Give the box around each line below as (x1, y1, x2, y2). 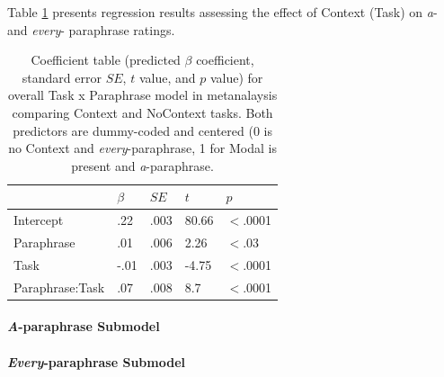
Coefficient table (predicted (31, 50, 181, 69)
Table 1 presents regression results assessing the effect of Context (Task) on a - (7, 3, 438, 21)
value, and (138, 67, 196, 86)
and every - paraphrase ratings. (7, 20, 175, 39)
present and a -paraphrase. (71, 156, 214, 175)
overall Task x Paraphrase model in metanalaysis (7, 85, 278, 104)
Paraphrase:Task (13, 277, 105, 296)
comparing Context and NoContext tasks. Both (12, 103, 273, 121)
